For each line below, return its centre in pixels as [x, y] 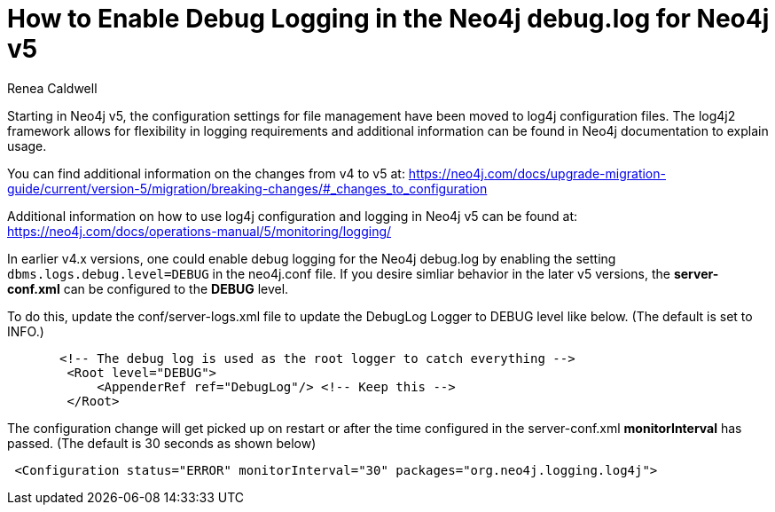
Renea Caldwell [52, 88]
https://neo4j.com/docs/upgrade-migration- [537, 173]
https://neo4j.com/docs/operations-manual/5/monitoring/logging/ [200, 231]
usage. [27, 146]
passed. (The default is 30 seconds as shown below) [162, 443]
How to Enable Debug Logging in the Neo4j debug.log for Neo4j [388, 19]
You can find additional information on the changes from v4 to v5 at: [206, 173]
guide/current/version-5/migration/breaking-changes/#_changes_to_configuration [247, 188]
